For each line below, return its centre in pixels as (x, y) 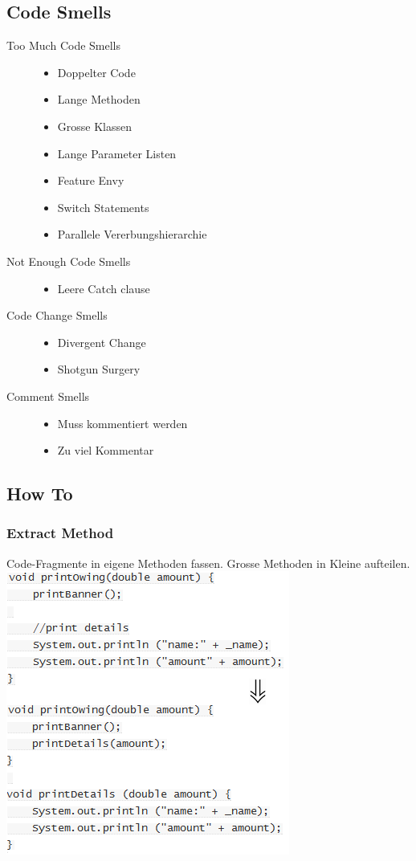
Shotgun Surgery (99, 369)
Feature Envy (91, 180)
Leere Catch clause (104, 288)
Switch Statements (103, 207)
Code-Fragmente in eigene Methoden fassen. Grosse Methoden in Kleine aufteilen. (208, 563)
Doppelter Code (96, 72)
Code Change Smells (57, 315)
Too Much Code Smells (64, 45)
